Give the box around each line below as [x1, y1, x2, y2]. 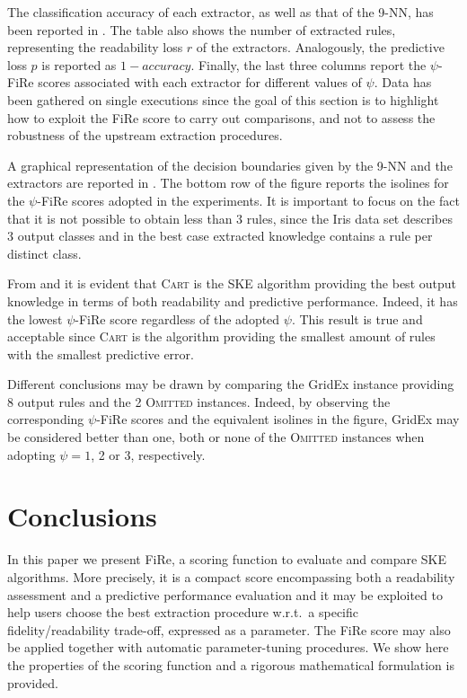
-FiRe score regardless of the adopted [75, 309, 280, 328]
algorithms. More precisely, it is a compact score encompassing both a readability [7, 567, 455, 586]
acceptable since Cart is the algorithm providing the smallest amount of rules [7, 327, 436, 346]
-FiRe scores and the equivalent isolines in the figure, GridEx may [96, 410, 460, 429]
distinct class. [7, 243, 82, 262]
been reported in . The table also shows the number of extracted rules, [7, 20, 396, 39]
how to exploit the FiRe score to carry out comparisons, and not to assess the [7, 108, 436, 127]
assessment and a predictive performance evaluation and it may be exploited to [7, 585, 443, 604]
